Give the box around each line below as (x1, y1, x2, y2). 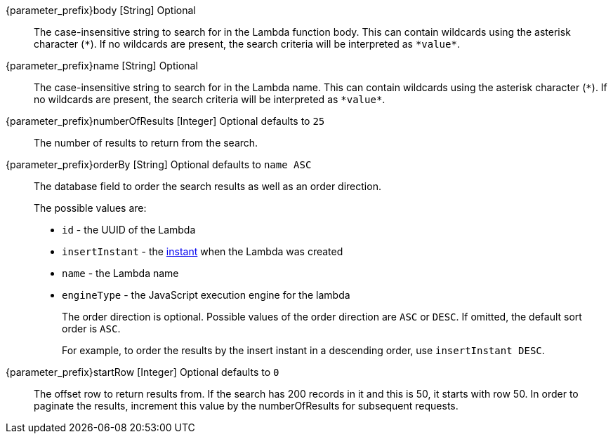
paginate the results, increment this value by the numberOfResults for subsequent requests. (34, 400, 459, 412)
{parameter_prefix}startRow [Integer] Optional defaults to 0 (6, 366, 279, 378)
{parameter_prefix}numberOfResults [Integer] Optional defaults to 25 (6, 115, 325, 127)
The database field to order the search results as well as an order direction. (34, 180, 381, 192)
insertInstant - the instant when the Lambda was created (62, 245, 343, 257)
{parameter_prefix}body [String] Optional (6, 4, 196, 16)
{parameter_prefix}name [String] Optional (6, 60, 198, 72)
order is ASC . (62, 323, 121, 335)
